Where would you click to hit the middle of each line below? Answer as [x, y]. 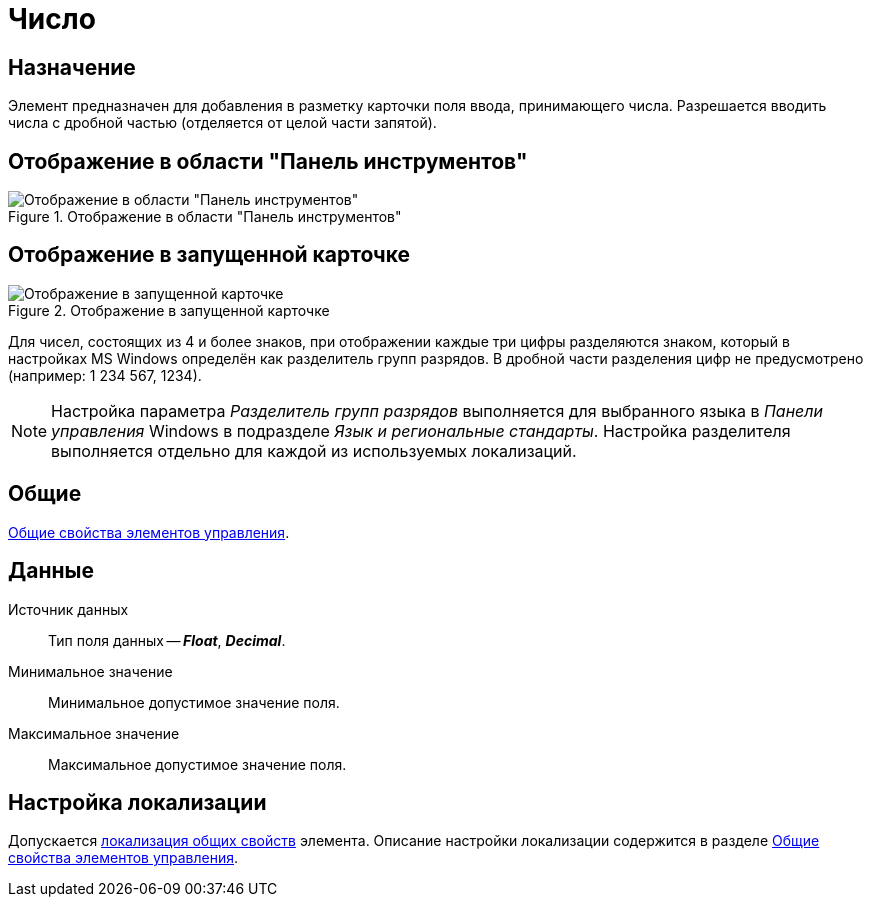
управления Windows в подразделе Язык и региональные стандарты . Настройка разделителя [421, 430]
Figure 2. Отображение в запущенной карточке [169, 310]
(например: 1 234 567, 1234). [105, 375]
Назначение [72, 67]
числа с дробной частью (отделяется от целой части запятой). [222, 123]
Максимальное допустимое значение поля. [197, 764]
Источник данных [68, 609]
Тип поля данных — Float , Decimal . [167, 640]
